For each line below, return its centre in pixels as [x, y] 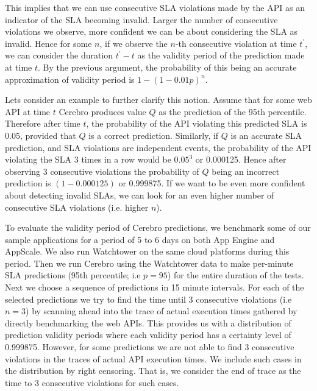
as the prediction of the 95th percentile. [233, 111]
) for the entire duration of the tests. [236, 275]
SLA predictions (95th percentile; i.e [73, 275]
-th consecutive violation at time [236, 43]
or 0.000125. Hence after [241, 159]
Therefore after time [43, 123]
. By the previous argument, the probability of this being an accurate [167, 67]
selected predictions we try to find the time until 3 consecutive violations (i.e [148, 299]
